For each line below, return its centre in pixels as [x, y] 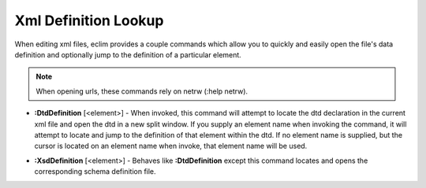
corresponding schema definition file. [95, 171]
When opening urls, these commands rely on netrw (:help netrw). [142, 91]
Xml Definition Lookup [89, 20]
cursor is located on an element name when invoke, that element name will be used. [171, 146]
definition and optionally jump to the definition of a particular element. [128, 54]
